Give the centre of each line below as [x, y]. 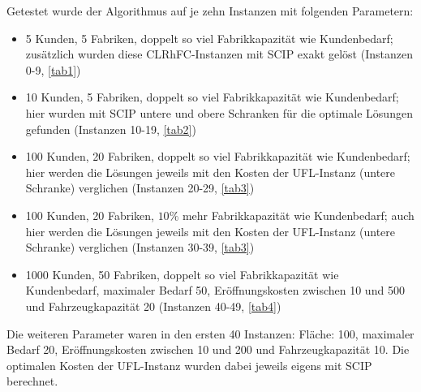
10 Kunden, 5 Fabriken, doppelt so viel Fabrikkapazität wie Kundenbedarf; [212, 97]
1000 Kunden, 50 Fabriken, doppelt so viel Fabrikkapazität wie [182, 274]
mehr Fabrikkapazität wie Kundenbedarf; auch [298, 215]
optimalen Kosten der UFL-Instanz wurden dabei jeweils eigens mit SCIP [189, 365]
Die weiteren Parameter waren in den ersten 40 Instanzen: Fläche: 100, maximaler [210, 333]
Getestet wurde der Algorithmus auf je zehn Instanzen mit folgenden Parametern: [210, 11]
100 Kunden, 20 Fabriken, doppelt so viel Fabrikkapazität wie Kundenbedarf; [218, 156]
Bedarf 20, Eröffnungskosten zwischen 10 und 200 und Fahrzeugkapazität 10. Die [208, 349]
